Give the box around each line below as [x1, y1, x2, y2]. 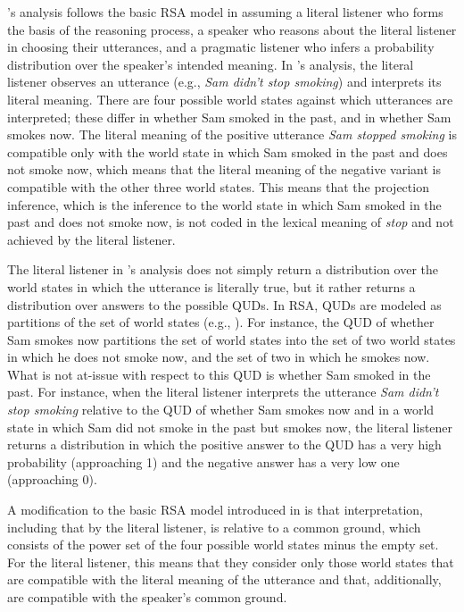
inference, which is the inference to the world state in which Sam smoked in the [7, 195, 442, 214]
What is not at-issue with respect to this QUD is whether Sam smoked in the [7, 365, 431, 383]
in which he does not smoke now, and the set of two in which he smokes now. [7, 348, 430, 366]
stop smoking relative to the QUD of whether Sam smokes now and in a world [7, 400, 435, 419]
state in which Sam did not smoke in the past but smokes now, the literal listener [7, 417, 453, 436]
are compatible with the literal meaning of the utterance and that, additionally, [7, 570, 442, 589]
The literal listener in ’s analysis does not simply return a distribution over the [7, 260, 439, 279]
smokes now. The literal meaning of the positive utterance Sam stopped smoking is [7, 125, 457, 144]
